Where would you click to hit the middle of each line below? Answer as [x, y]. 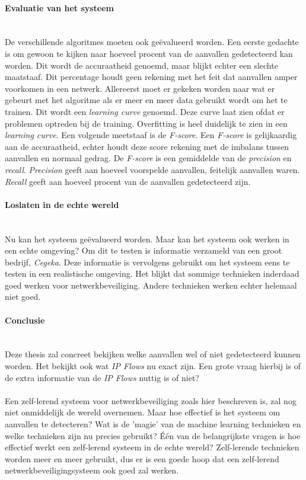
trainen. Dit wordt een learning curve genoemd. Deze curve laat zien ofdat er [145, 111]
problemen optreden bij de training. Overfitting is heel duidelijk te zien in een [146, 123]
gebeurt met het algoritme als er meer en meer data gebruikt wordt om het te [146, 100]
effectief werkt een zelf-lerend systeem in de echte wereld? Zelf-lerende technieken [152, 447]
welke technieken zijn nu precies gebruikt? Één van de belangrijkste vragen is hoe [153, 435]
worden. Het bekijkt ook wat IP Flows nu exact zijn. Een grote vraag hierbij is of [153, 366]
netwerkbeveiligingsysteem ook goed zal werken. [92, 470]
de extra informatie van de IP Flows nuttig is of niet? [102, 377]
